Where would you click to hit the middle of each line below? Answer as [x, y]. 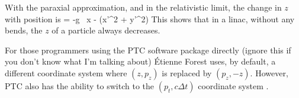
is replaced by [187, 72]
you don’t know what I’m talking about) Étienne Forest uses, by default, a [140, 61]
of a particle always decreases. [106, 30]
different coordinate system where [66, 72]
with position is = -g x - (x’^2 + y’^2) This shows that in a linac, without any [150, 18]
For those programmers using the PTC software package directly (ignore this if [148, 50]
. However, [269, 72]
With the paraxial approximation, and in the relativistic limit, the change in [143, 7]
